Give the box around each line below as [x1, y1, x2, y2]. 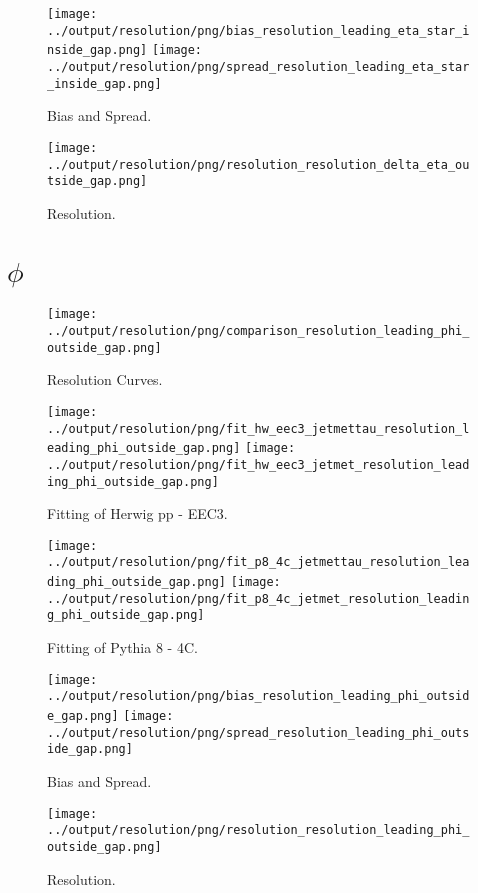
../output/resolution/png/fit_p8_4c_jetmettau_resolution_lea [47, 555, 470, 570]
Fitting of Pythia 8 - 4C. [47, 637, 198, 658]
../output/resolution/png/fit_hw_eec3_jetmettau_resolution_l [47, 421, 470, 436]
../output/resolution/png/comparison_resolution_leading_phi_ [47, 324, 470, 339]
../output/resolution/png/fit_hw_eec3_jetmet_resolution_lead [47, 457, 470, 472]
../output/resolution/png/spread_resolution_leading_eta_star [47, 59, 470, 74]
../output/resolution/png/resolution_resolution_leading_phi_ [47, 823, 470, 838]
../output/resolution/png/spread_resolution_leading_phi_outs [47, 725, 470, 740]
